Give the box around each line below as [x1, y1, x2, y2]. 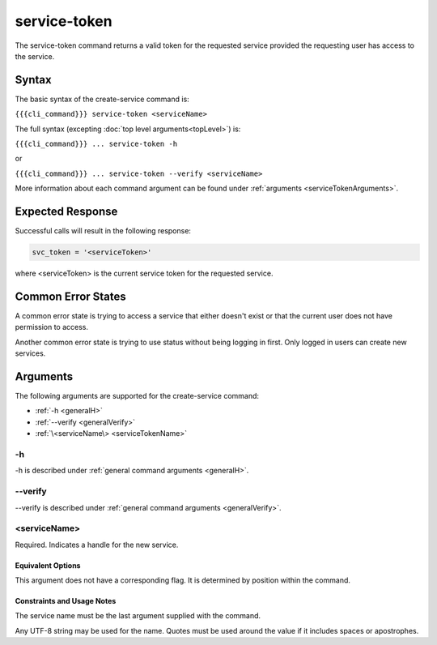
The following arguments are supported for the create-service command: [15, 391, 259, 401]
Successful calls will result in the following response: [15, 226, 192, 236]
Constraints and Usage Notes [15, 596, 117, 606]
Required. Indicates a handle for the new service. [15, 540, 179, 549]
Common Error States [15, 289, 127, 303]
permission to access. [15, 322, 89, 332]
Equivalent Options [15, 560, 81, 570]
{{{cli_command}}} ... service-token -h [15, 139, 178, 149]
